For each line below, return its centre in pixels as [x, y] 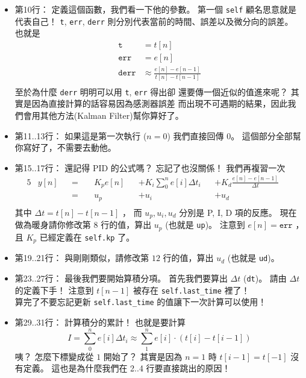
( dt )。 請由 [265, 278]
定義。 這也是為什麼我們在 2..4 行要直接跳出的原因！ [127, 368]
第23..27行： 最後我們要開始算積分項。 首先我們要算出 [121, 278]
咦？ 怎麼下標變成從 [54, 356]
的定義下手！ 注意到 [54, 290]
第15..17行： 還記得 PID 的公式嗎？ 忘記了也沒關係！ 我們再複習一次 [150, 167]
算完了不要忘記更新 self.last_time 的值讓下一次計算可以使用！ [141, 302]
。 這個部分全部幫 [266, 135]
